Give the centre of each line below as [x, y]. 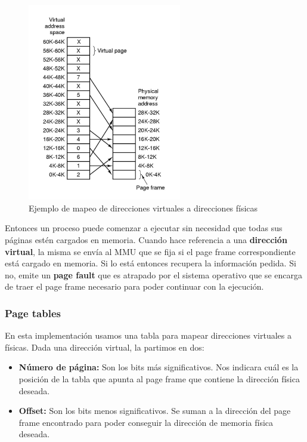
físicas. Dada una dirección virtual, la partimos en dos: [105, 347]
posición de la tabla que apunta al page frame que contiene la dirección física [159, 378]
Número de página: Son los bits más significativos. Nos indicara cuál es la [159, 367]
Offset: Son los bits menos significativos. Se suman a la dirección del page [155, 411]
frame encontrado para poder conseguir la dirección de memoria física [146, 422]
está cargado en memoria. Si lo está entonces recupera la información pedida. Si [151, 263]
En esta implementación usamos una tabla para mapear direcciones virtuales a [148, 335]
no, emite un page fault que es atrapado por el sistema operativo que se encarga [153, 274]
